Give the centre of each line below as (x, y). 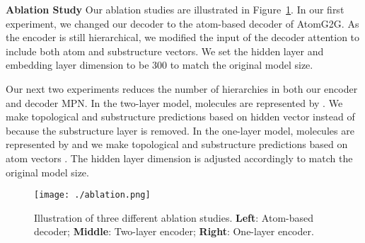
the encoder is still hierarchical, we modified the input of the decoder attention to (183, 37)
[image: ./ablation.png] (92, 195)
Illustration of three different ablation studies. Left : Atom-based (174, 217)
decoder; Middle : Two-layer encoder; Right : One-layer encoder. (174, 231)
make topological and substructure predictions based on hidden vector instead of (180, 117)
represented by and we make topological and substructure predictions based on (177, 144)
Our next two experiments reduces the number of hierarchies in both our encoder (182, 88)
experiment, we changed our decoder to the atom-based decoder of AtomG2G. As (182, 23)
